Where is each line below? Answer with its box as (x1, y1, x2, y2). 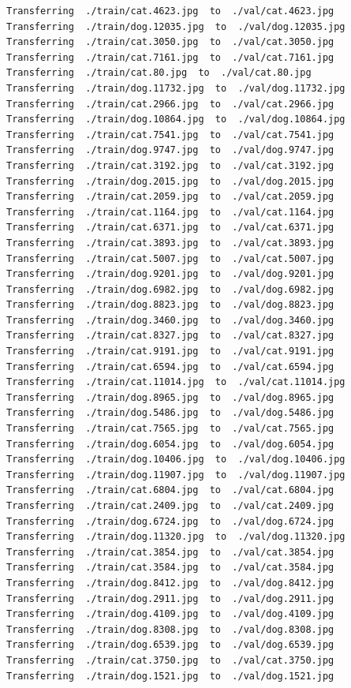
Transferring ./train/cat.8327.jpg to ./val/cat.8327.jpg (6, 330, 334, 342)
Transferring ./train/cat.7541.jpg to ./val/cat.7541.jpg (6, 129, 334, 140)
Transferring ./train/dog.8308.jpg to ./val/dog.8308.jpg (6, 623, 334, 635)
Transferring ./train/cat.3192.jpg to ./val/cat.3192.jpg (6, 159, 334, 171)
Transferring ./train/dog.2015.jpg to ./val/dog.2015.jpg (6, 175, 334, 187)
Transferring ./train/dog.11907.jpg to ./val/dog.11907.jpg (6, 469, 345, 480)
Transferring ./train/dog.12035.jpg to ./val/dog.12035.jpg (6, 21, 345, 32)
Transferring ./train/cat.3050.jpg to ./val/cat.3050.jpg (6, 36, 334, 48)
